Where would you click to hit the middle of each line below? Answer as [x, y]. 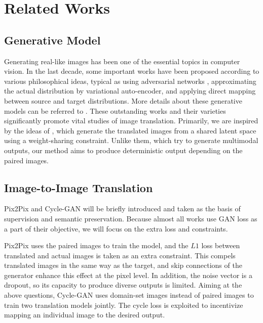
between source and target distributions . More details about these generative [123, 100]
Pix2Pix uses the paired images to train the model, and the [96, 245]
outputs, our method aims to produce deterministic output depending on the [123, 150]
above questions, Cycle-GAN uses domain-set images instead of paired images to [129, 295]
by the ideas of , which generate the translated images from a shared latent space [130, 130]
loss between [221, 245]
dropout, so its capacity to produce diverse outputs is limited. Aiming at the [123, 285]
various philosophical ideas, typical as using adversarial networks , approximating [130, 81]
